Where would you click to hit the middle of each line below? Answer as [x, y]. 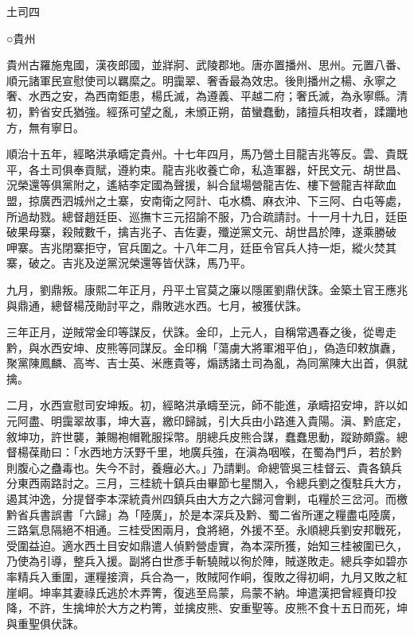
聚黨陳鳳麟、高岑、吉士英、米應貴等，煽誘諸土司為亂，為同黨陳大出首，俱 [201, 363]
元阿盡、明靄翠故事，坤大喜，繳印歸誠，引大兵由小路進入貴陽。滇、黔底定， [207, 421]
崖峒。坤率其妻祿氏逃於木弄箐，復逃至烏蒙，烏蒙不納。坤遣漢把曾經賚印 [196, 592]
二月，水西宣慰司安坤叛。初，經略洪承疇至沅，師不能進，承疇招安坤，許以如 [207, 405]
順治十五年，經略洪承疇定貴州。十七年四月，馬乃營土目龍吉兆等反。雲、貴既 [207, 154]
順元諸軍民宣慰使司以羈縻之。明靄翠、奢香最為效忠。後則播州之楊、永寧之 [201, 80]
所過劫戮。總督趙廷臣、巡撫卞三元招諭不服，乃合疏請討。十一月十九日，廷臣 [207, 216]
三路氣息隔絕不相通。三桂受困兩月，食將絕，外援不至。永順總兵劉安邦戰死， [207, 530]
